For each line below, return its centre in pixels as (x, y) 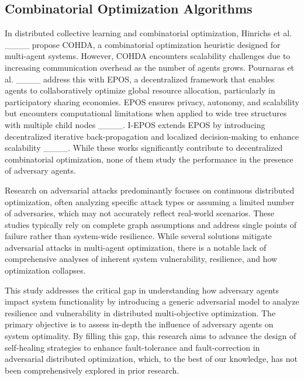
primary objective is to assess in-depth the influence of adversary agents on (139, 324)
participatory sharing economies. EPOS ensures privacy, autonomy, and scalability (152, 101)
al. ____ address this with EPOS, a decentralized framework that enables (140, 79)
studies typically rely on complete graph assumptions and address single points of (151, 224)
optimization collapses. (45, 270)
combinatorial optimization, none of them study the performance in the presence (149, 159)
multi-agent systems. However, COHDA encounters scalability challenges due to (148, 56)
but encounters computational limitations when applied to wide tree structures (146, 113)
